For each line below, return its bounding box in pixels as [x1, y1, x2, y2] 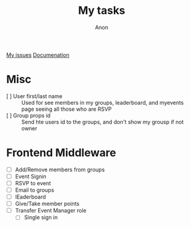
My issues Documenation [6, 51, 70, 58]
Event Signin [15, 173, 47, 180]
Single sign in [24, 214, 58, 221]
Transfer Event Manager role [15, 207, 87, 214]
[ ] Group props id [6, 111, 51, 119]
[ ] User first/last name [6, 92, 62, 100]
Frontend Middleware [6, 146, 116, 160]
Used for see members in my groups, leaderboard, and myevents [21, 99, 184, 106]
